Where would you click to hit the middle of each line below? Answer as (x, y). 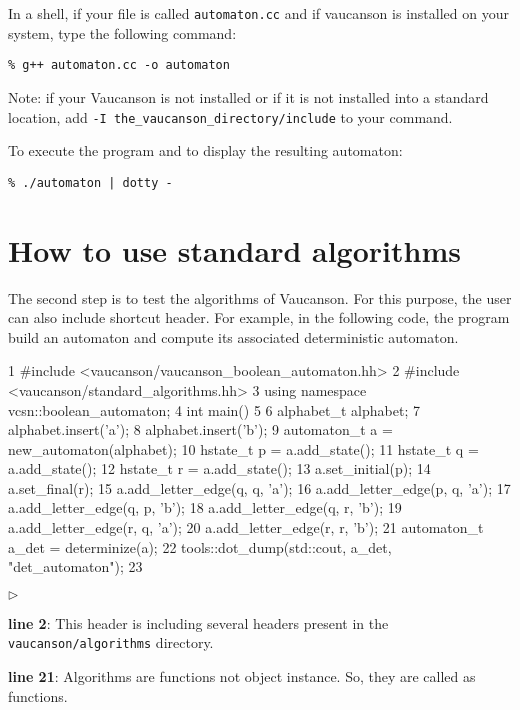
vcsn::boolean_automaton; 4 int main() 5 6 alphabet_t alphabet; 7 (214, 409)
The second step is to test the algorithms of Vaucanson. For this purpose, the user (260, 297)
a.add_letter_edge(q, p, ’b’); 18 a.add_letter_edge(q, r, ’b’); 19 (205, 507)
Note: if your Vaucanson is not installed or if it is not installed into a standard (248, 96)
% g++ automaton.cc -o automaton (119, 65)
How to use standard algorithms (234, 249)
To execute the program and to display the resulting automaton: (205, 150)
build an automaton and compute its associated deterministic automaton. (233, 336)
